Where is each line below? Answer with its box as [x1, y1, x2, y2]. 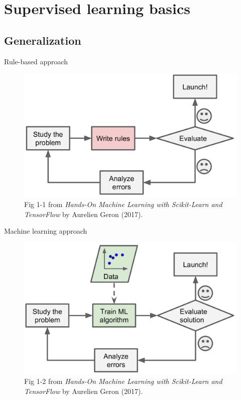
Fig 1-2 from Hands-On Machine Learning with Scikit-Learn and [24, 375, 222, 386]
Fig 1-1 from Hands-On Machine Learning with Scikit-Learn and [24, 199, 222, 210]
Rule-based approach [4, 56, 68, 66]
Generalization [4, 32, 81, 48]
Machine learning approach [4, 226, 87, 236]
